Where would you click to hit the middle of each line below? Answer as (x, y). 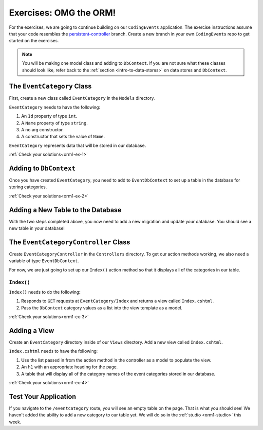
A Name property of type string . (54, 123)
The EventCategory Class (50, 86)
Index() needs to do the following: (45, 292)
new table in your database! (37, 228)
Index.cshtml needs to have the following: (53, 351)
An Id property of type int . (49, 116)
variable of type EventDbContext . (44, 261)
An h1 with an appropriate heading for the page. (69, 367)
